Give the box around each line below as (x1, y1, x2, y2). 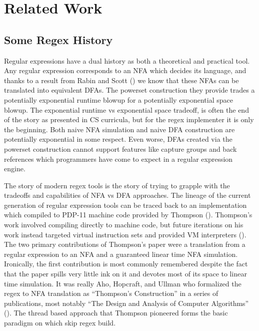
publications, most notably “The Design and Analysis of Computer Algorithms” (4, 297, 249, 308)
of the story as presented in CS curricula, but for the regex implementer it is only (4, 114, 254, 125)
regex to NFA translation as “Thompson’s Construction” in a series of (4, 288, 218, 298)
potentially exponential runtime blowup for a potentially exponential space (4, 94, 233, 105)
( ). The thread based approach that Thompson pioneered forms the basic (4, 307, 228, 318)
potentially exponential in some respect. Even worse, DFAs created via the (4, 134, 232, 144)
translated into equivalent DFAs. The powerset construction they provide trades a (4, 85, 255, 95)
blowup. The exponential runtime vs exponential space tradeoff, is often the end (4, 104, 249, 115)
